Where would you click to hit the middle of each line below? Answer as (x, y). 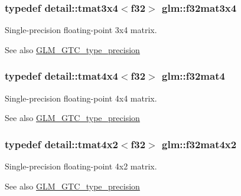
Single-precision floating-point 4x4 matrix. (81, 98)
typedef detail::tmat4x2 (61, 144)
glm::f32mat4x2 (199, 144)
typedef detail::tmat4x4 (61, 76)
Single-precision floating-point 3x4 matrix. (81, 30)
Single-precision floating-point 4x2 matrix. (81, 166)
